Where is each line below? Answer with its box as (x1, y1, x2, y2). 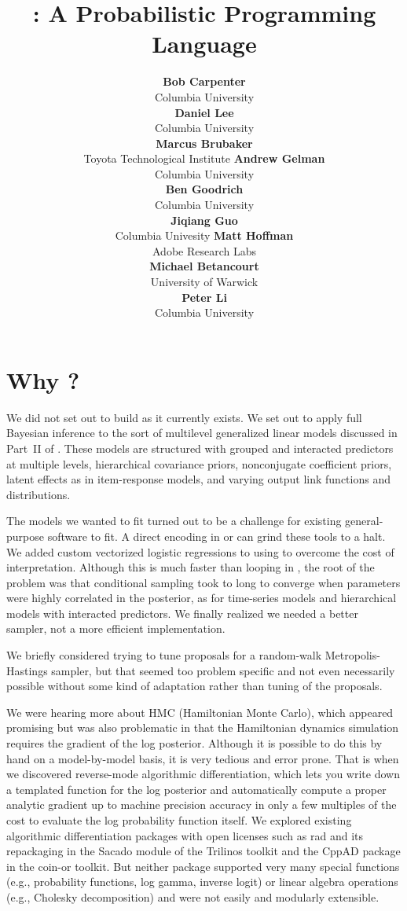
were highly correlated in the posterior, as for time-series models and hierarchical (6, 590, 397, 606)
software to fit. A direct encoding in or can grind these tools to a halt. (47, 527, 386, 544)
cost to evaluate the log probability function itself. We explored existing (6, 812, 352, 828)
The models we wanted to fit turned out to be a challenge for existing (6, 512, 342, 529)
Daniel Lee (174, 104, 234, 120)
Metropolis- (324, 647, 380, 663)
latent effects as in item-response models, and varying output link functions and (6, 471, 390, 487)
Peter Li (181, 288, 227, 305)
